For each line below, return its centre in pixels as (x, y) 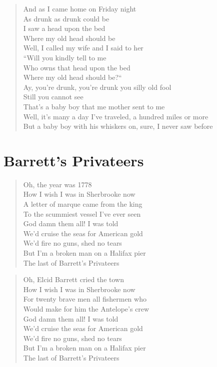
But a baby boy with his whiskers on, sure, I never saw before (118, 126)
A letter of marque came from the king (83, 204)
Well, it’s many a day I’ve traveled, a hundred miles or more (116, 116)
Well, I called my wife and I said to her (83, 48)
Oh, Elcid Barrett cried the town (73, 279)
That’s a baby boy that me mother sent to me (94, 106)
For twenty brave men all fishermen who (85, 299)
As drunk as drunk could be (66, 18)
